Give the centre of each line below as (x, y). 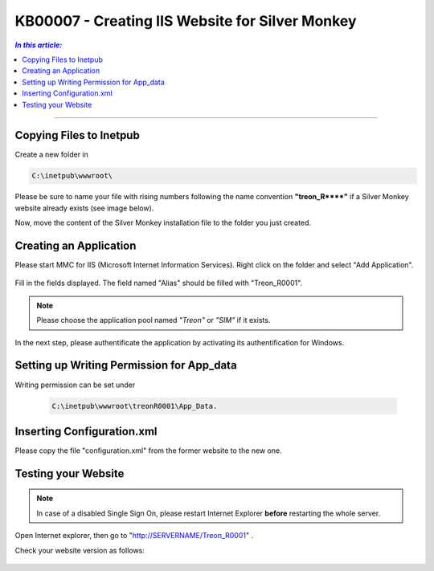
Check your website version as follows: (80, 550)
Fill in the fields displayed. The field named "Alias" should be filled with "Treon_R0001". (159, 283)
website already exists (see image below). (84, 208)
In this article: (39, 45)
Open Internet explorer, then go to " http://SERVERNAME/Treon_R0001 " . (134, 536)
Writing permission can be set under (75, 385)
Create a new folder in (51, 155)
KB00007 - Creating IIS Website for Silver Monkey (186, 21)
